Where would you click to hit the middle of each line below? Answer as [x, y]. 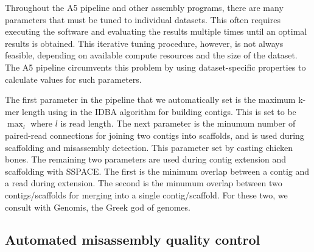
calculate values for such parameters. [73, 79]
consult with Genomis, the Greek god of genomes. [98, 207]
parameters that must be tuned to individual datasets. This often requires [143, 19]
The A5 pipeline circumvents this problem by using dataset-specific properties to [155, 67]
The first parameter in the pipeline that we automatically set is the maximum [150, 100]
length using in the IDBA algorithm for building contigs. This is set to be [159, 111]
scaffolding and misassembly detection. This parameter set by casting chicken [149, 147]
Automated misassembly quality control [133, 240]
